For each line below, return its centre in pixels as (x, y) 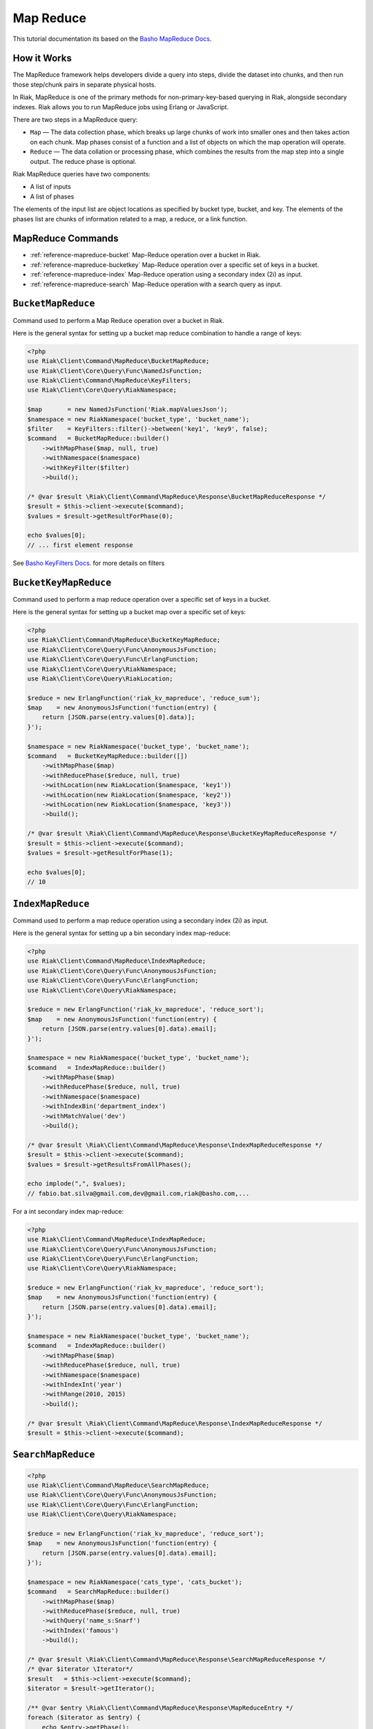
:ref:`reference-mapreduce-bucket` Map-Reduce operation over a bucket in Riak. (145, 255)
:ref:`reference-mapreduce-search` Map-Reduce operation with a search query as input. (156, 284)
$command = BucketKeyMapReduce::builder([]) (107, 756)
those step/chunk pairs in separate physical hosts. (85, 84)
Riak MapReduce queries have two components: (82, 174)
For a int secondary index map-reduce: (68, 1211)
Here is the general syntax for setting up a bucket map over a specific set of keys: (130, 611)
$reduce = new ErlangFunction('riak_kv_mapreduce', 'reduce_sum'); (144, 698)
